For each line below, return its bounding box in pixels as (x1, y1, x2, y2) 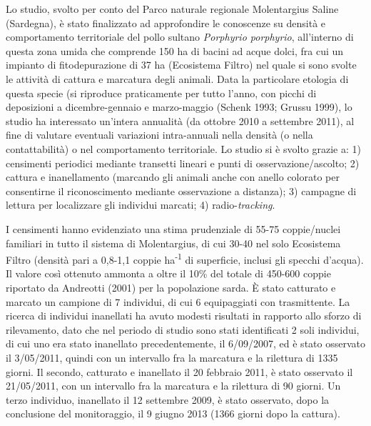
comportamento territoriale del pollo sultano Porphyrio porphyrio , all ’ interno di (6, 29, 354, 44)
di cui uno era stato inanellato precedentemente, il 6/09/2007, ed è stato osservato (6, 336, 365, 351)
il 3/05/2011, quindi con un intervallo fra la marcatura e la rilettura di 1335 (6, 350, 338, 365)
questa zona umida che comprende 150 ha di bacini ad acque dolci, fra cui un (6, 43, 344, 58)
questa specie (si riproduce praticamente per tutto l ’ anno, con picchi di (6, 85, 317, 100)
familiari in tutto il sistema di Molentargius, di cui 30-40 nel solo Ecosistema (6, 235, 341, 250)
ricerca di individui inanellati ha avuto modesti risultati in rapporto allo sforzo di (6, 308, 362, 323)
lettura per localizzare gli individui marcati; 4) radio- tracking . (6, 197, 275, 212)
